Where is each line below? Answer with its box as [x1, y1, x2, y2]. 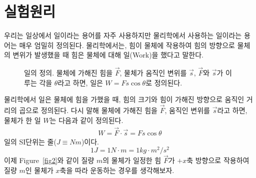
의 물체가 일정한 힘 [102, 155, 161, 165]
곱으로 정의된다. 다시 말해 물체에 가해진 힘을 [19, 105, 158, 115]
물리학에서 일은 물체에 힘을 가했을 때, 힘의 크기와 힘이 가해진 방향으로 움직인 [4, 94, 244, 104]
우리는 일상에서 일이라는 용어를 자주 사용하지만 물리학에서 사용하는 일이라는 [4, 30, 242, 40]
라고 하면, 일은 [57, 77, 103, 87]
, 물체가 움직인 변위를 [119, 67, 187, 78]
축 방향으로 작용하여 [186, 155, 249, 165]
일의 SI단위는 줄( [4, 136, 56, 146]
